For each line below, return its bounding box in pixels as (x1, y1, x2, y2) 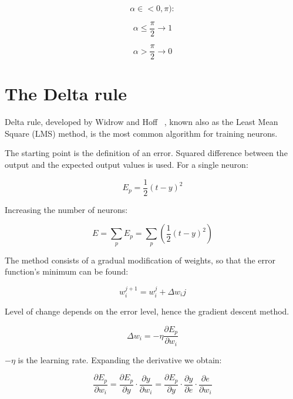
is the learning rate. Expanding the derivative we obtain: (18, 353, 222, 366)
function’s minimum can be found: (5, 265, 129, 278)
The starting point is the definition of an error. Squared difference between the (5, 147, 288, 159)
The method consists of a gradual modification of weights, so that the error (5, 253, 275, 266)
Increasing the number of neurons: (5, 203, 128, 215)
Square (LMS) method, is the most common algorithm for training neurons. (5, 127, 278, 139)
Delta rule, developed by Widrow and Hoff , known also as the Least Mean (5, 116, 278, 128)
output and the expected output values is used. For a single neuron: (5, 158, 248, 171)
